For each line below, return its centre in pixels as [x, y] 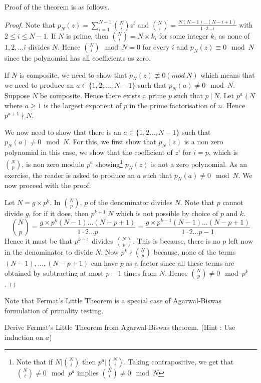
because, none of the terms [195, 252]
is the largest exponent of [83, 105]
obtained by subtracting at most [54, 272]
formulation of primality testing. [54, 310]
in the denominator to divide [49, 252]
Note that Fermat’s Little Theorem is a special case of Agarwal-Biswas [113, 301]
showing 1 [109, 163]
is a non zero [204, 142]
